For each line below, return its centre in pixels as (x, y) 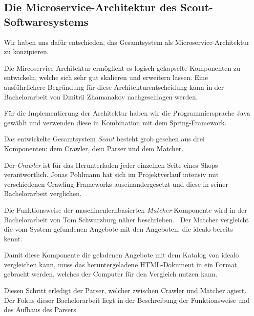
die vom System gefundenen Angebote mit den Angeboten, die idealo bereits (118, 229)
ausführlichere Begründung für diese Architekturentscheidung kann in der (114, 87)
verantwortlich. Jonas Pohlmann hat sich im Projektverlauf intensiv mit (111, 174)
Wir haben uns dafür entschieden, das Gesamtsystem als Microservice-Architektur (127, 42)
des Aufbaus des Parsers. (41, 309)
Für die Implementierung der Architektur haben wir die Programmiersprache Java (127, 113)
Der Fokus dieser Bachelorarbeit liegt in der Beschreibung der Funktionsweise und (127, 300)
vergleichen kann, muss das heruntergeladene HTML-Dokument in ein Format (121, 264)
